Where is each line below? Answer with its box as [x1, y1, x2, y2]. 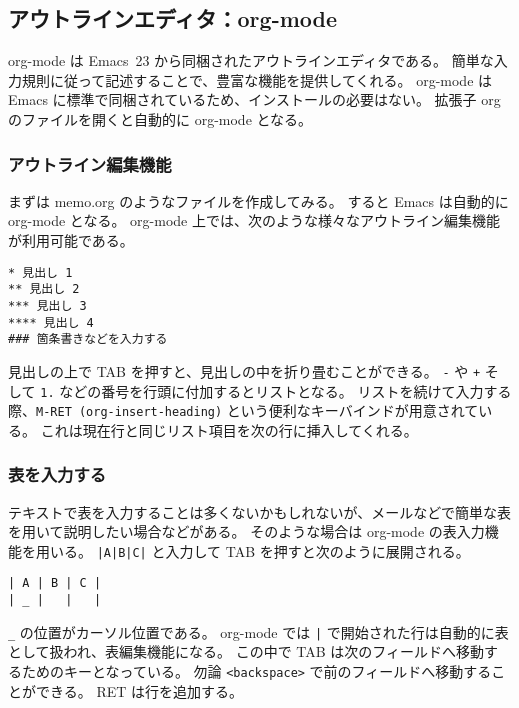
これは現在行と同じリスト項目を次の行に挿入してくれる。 [40, 419, 418, 440]
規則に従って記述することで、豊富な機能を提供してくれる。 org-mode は [21, 69, 493, 90]
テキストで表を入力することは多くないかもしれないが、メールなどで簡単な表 [8, 501, 512, 522]
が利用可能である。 [8, 229, 134, 250]
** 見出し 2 [8, 282, 80, 297]
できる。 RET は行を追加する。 [35, 680, 243, 701]
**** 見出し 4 [8, 315, 94, 330]
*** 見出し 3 [8, 298, 87, 313]
